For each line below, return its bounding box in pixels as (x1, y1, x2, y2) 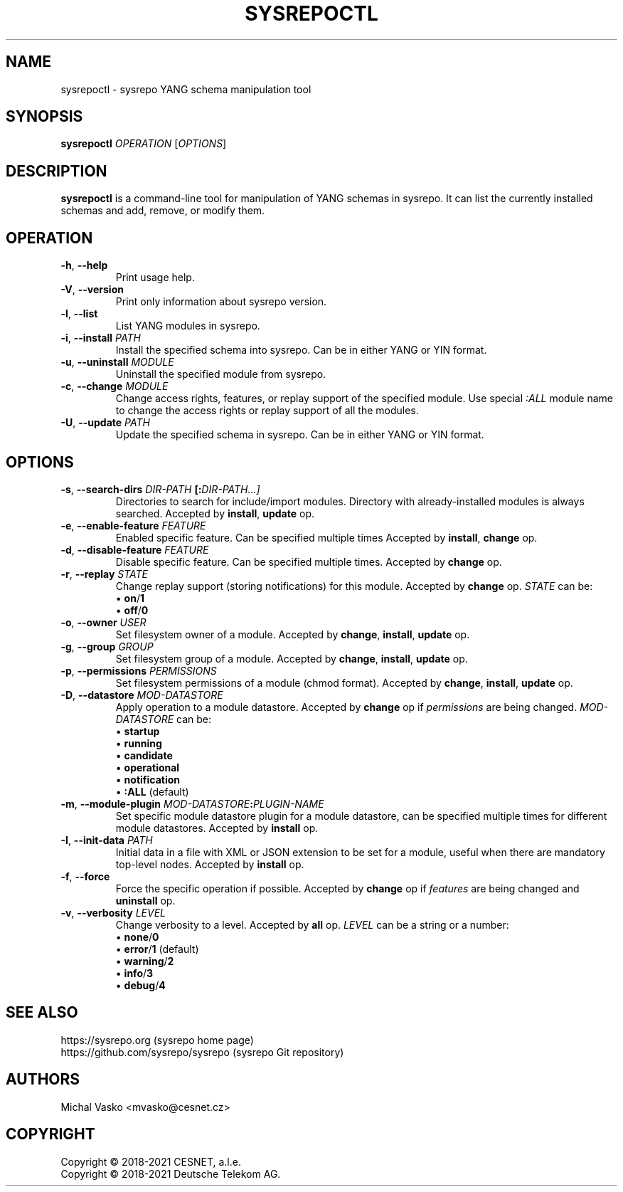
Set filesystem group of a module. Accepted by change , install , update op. (115, 652, 468, 665)
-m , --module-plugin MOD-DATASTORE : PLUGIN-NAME (60, 797, 324, 810)
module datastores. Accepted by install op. (115, 821, 319, 834)
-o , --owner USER (60, 616, 147, 628)
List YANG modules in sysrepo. (115, 320, 260, 332)
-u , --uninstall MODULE (60, 356, 174, 369)
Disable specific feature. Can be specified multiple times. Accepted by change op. (115, 555, 502, 568)
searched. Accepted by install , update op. (115, 507, 314, 519)
